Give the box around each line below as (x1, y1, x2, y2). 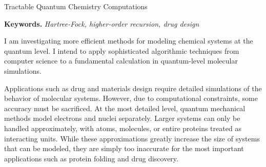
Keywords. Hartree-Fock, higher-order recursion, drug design (4, 18, 199, 29)
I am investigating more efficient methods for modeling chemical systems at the (4, 35, 253, 46)
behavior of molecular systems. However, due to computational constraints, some (4, 93, 258, 103)
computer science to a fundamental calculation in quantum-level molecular (4, 55, 238, 66)
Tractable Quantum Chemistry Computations (4, 1, 148, 11)
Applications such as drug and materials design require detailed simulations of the (4, 82, 262, 93)
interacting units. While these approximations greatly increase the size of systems (4, 133, 260, 143)
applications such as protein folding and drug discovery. (4, 153, 178, 163)
